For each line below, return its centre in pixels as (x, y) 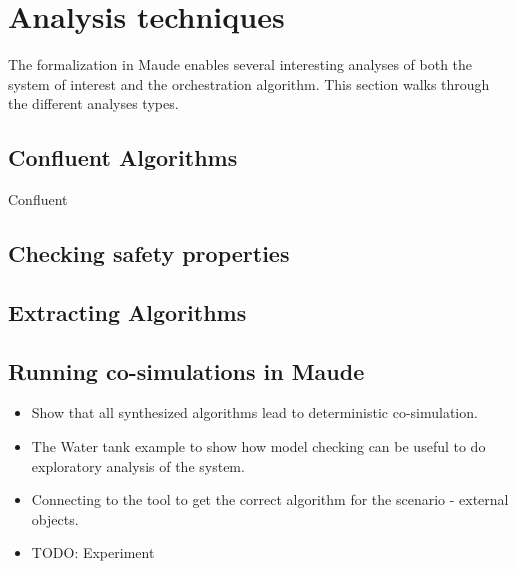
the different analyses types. (93, 103)
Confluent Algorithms (123, 157)
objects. (55, 518)
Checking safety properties (149, 253)
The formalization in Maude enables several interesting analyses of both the (240, 64)
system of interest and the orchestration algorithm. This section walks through (249, 83)
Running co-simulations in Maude (186, 370)
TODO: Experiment (93, 552)
